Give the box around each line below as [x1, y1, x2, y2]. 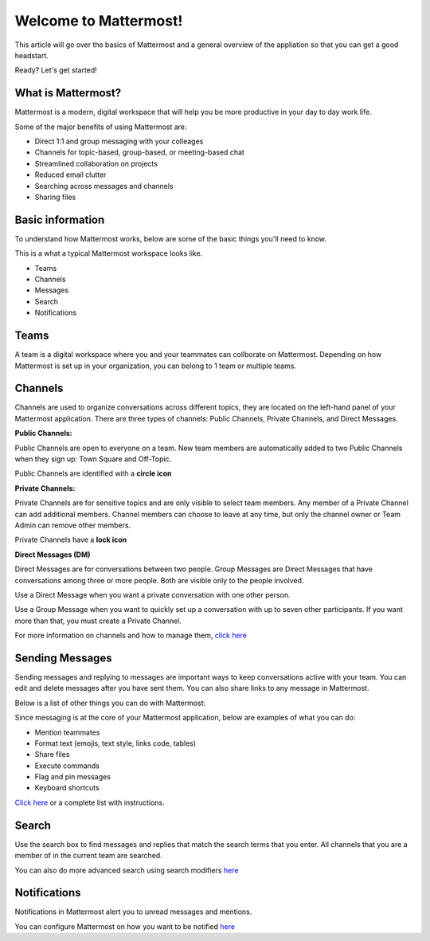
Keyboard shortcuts [34, 783, 100, 793]
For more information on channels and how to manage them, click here [14, 630, 247, 641]
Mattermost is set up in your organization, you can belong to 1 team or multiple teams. [14, 361, 297, 371]
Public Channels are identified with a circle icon [14, 469, 172, 478]
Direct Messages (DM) [14, 550, 91, 559]
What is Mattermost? [14, 86, 122, 100]
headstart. [14, 50, 49, 60]
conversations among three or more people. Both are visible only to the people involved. [14, 575, 304, 585]
